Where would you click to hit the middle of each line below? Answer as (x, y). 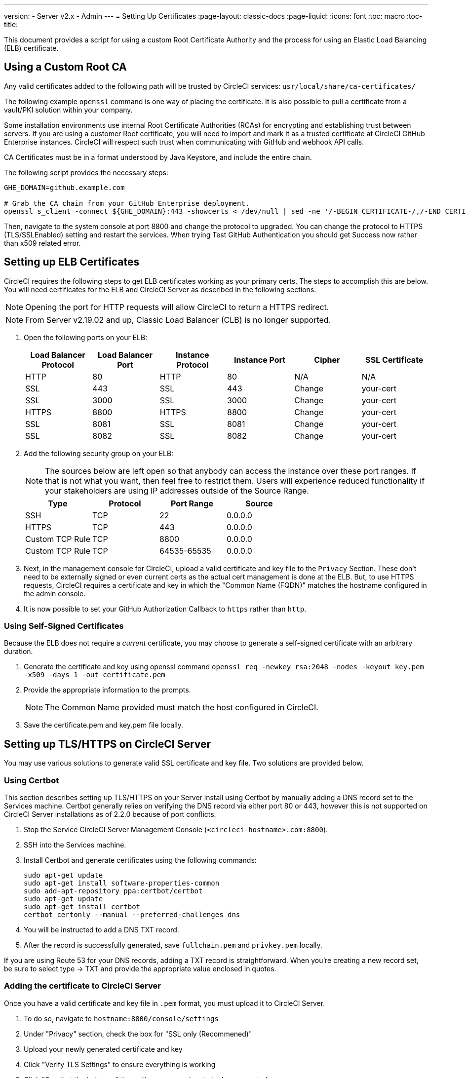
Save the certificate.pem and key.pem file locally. (104, 725)
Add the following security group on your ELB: (99, 453)
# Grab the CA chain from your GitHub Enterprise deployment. (127, 203)
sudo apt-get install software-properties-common (122, 883)
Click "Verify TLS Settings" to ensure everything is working (120, 1064)
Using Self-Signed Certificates (64, 626)
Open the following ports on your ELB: (86, 337)
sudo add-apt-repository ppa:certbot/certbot (113, 891)
